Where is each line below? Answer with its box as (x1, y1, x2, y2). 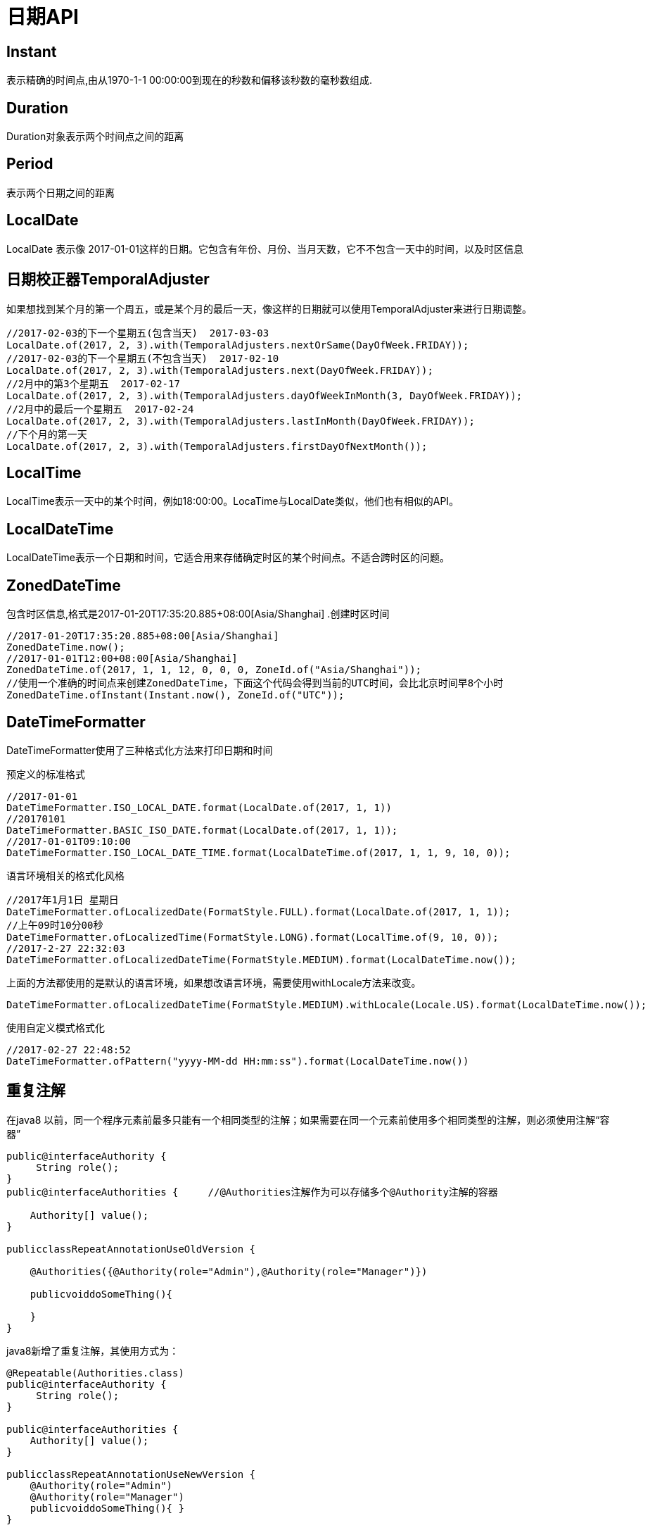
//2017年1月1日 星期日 (6, 893, 119, 905)
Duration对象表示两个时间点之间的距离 (6, 130, 184, 143)
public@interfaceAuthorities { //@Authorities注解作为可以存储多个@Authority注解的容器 (6, 1186, 498, 1198)
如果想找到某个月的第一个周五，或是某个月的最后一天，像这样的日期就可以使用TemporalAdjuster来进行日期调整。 (6, 302, 533, 315)
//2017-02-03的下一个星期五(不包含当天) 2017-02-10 (6, 352, 279, 364)
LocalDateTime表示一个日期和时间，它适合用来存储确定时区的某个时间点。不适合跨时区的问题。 (6, 551, 450, 564)
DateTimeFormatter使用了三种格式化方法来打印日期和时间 (6, 744, 273, 756)
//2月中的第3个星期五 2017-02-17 (6, 377, 180, 389)
